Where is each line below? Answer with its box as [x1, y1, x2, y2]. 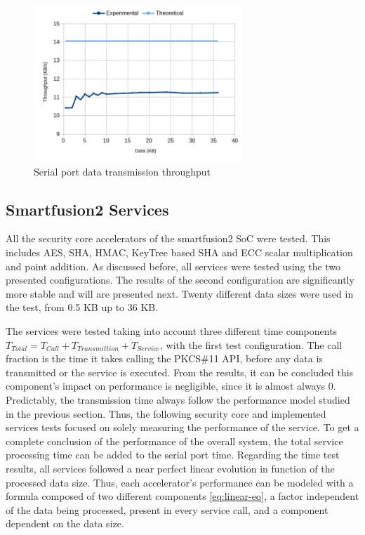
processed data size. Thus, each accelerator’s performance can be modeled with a [6, 475, 354, 489]
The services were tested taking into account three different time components [6, 324, 338, 338]
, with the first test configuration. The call [159, 337, 343, 352]
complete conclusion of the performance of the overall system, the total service [6, 433, 343, 448]
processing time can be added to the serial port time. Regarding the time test [6, 447, 340, 462]
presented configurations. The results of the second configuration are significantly [6, 272, 354, 287]
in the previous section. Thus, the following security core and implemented [6, 406, 326, 421]
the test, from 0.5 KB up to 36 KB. [6, 300, 159, 315]
